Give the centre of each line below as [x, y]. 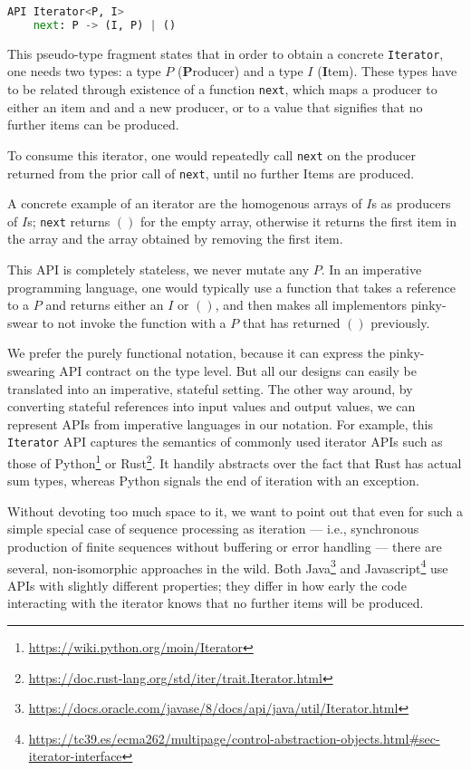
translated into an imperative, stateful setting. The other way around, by [210, 388]
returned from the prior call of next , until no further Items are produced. [211, 173]
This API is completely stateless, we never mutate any [159, 269]
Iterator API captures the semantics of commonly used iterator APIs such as [225, 442]
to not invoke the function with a [134, 322]
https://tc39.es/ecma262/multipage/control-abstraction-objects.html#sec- [234, 738]
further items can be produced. [93, 125]
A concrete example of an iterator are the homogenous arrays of [185, 203]
